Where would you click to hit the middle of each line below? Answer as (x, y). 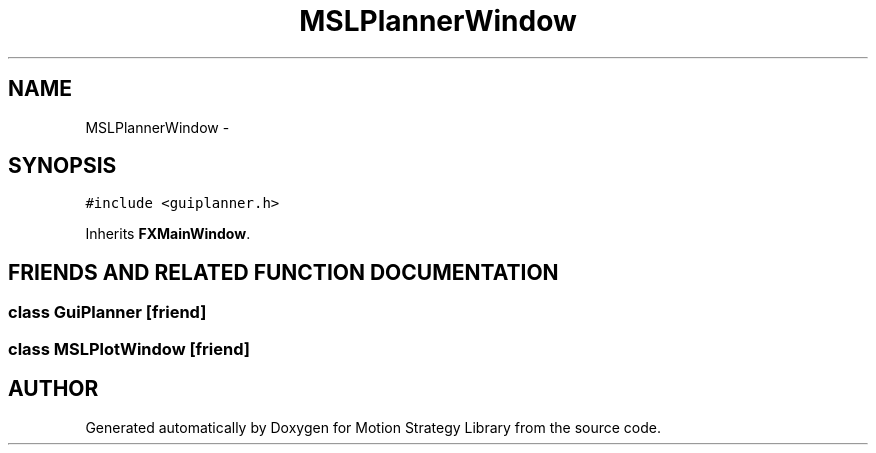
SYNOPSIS (62, 166)
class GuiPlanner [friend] (107, 312)
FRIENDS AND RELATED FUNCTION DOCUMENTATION (283, 272)
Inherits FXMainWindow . (168, 234)
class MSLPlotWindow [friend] (129, 348)
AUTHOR (53, 389)
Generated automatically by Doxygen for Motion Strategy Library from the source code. (373, 427)
